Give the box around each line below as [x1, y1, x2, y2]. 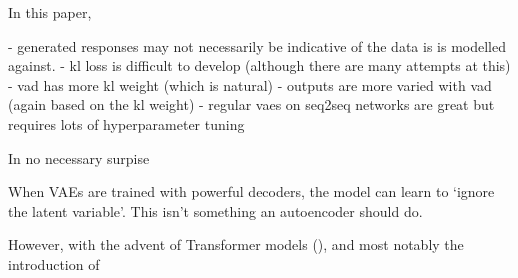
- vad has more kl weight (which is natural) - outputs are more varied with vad [8, 74, 492, 95]
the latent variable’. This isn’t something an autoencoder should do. [8, 200, 423, 221]
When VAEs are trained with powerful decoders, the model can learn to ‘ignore [8, 181, 495, 202]
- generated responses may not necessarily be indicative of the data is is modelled [8, 35, 506, 56]
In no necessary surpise [8, 147, 150, 168]
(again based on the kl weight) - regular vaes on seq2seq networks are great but [8, 94, 495, 115]
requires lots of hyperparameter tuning [8, 113, 245, 134]
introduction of [8, 253, 100, 274]
